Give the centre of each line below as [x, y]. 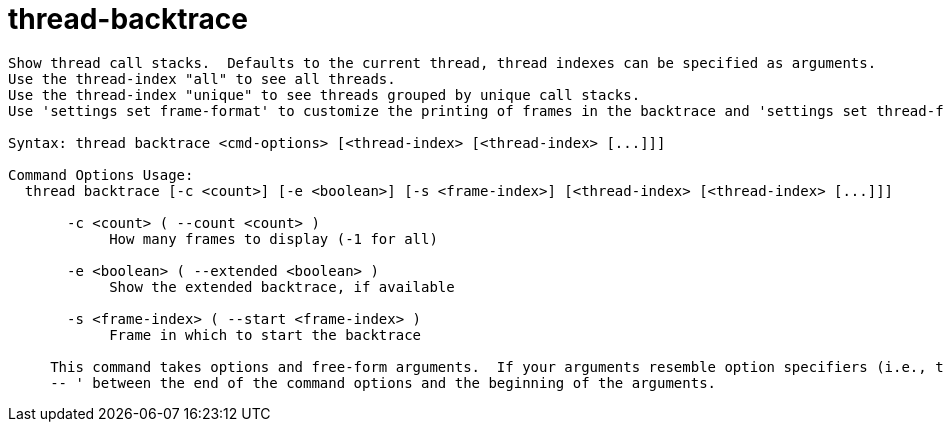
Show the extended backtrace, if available [282, 286]
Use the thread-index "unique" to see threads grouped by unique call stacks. [324, 94]
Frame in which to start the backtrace [265, 334]
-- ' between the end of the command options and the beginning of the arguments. [383, 382]
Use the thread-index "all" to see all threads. [202, 78]
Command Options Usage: [101, 174]
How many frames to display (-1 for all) [273, 238]
